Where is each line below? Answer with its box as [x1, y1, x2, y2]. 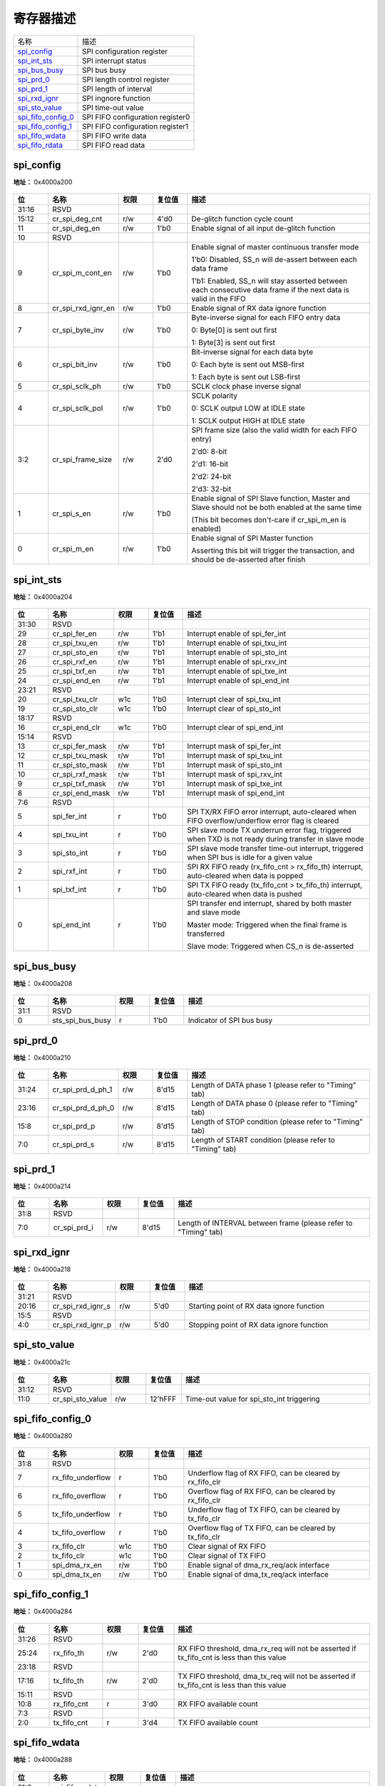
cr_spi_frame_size [52, 454, 113, 464]
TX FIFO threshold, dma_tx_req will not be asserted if [178, 1671, 356, 1681]
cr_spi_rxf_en [52, 657, 98, 667]
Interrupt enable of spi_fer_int [187, 629, 287, 639]
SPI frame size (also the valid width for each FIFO [191, 425, 357, 435]
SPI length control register [82, 74, 170, 84]
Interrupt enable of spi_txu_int [187, 638, 287, 648]
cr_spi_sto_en [52, 647, 98, 657]
